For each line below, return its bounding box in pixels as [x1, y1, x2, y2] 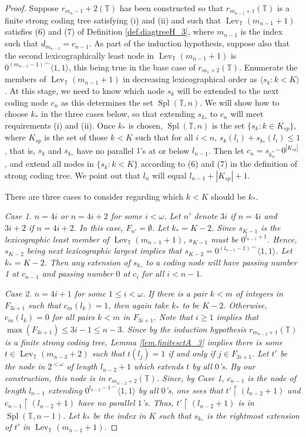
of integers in [236, 287, 283, 300]
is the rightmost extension [207, 409, 300, 421]
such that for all [135, 131, 193, 143]
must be [210, 233, 238, 245]
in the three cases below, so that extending [41, 107, 196, 120]
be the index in [93, 409, 146, 421]
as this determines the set [60, 96, 153, 108]
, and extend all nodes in [5, 157, 94, 170]
